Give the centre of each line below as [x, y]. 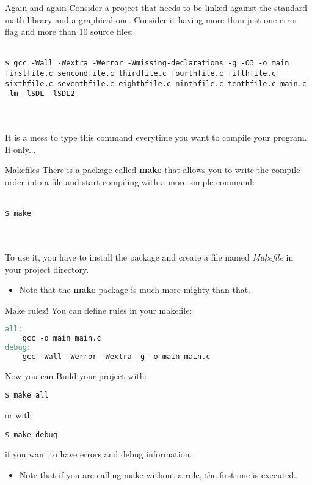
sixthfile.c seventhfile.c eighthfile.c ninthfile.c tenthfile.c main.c [156, 83]
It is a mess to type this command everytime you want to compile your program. [156, 137]
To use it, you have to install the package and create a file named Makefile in [149, 257]
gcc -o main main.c [62, 339]
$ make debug [31, 435]
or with [19, 415]
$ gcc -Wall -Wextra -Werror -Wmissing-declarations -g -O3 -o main [147, 63]
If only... [20, 149]
